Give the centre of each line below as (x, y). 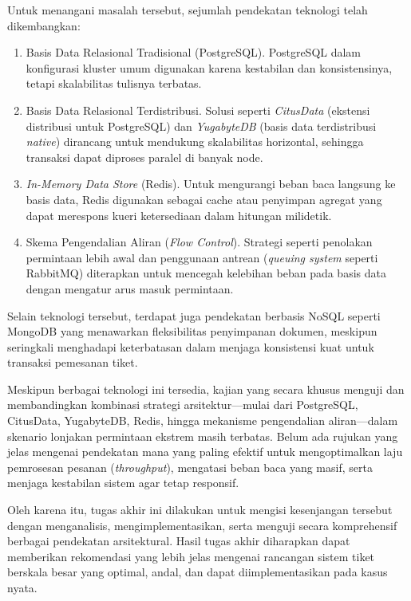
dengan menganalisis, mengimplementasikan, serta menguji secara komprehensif (202, 525)
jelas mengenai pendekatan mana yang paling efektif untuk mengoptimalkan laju (205, 452)
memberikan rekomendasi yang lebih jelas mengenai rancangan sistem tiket (191, 556)
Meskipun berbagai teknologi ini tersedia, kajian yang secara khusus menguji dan (206, 389)
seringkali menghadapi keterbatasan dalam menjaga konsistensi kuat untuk (191, 346)
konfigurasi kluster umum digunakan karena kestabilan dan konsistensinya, (209, 67)
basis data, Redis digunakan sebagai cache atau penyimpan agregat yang (204, 199)
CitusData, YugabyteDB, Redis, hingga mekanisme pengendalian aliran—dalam (203, 420)
